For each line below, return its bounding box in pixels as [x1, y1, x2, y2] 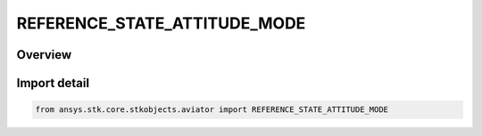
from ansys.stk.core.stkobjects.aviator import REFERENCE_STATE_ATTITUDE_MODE [35, 105, 388, 115]
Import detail [16, 76, 89, 91]
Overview [16, 47, 72, 62]
